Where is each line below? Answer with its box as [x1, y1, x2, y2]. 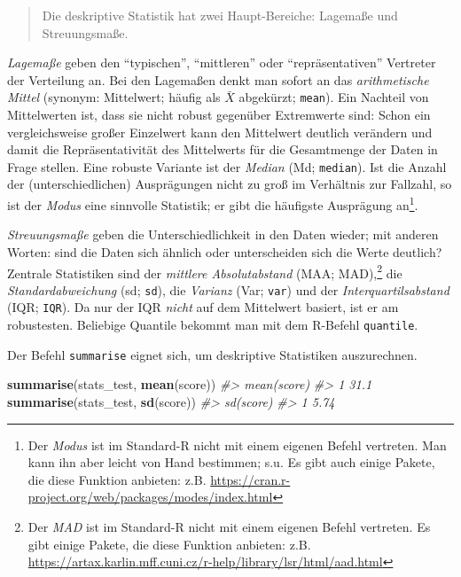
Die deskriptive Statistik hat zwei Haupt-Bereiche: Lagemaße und [42, 6, 398, 24]
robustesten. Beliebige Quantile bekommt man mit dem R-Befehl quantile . [7, 316, 418, 334]
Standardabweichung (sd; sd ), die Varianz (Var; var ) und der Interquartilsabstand [7, 280, 449, 299]
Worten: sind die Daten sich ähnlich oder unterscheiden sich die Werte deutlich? [7, 242, 442, 261]
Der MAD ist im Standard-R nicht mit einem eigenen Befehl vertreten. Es [27, 517, 431, 535]
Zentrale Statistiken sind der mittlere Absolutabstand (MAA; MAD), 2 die [7, 261, 402, 282]
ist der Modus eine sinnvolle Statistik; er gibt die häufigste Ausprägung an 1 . [7, 193, 418, 214]
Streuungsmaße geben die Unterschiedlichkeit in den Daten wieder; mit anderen [7, 225, 439, 244]
